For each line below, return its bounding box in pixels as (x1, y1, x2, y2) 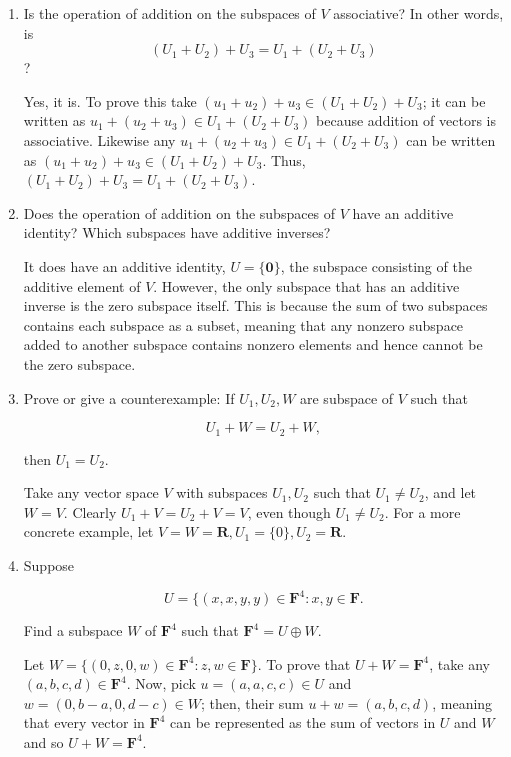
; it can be (422, 90, 486, 111)
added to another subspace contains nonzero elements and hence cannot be (23, 334, 483, 355)
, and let (424, 482, 477, 503)
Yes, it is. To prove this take (23, 90, 197, 111)
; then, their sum (200, 692, 304, 713)
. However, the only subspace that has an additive (153, 275, 460, 296)
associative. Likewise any (23, 129, 176, 150)
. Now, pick (126, 673, 196, 694)
